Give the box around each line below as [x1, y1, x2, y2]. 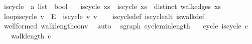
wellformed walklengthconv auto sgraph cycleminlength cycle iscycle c [4, 20, 248, 31]
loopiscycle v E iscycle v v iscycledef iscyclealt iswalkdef [4, 10, 204, 21]
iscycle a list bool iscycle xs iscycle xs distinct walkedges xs [4, 1, 221, 11]
